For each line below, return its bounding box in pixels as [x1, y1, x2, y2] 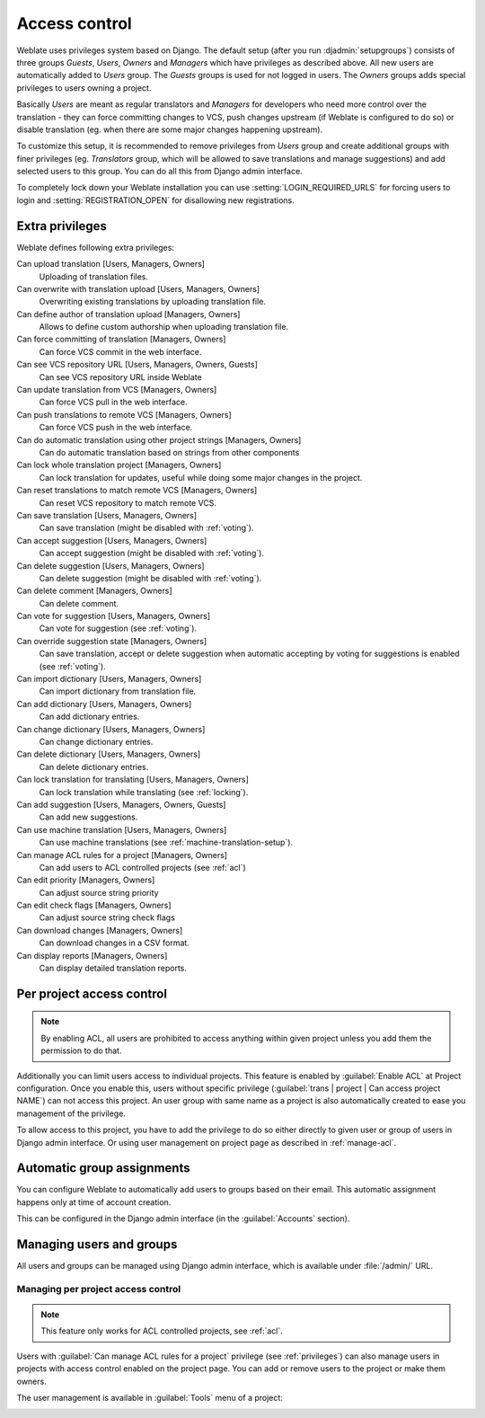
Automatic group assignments [16, 1160, 190, 1176]
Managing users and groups [16, 1236, 178, 1253]
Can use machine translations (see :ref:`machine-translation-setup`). [39, 837, 294, 848]
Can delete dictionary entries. [39, 761, 149, 772]
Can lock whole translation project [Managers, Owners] [16, 459, 222, 471]
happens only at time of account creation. [16, 1196, 172, 1208]
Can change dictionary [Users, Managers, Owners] [16, 723, 206, 734]
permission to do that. [40, 1045, 122, 1056]
